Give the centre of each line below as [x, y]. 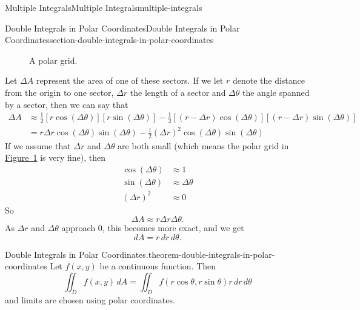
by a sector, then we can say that [67, 104]
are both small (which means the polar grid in [203, 145]
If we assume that [38, 145]
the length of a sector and [178, 92]
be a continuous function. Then [158, 266]
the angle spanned [276, 92]
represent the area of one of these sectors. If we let [130, 80]
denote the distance [269, 80]
